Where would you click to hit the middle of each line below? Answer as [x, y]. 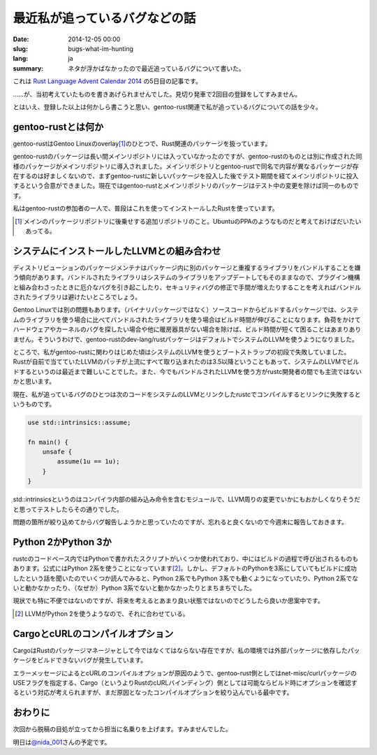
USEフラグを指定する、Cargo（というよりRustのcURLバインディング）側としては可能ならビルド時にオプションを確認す [185, 682]
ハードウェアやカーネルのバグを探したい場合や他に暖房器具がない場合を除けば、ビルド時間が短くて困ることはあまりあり [187, 329]
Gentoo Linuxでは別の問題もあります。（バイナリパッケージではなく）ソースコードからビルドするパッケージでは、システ [186, 310]
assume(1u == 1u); [88, 462]
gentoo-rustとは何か [58, 127]
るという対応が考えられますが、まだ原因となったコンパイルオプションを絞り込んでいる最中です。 [153, 693]
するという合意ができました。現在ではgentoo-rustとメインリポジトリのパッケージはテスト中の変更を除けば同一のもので [186, 186]
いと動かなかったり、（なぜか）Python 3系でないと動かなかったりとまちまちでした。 [134, 588]
